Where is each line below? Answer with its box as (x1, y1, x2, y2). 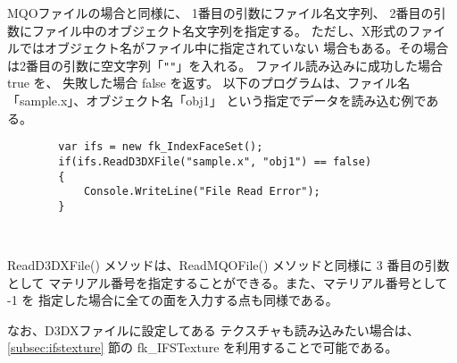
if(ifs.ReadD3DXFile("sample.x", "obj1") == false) (58, 155, 372, 168)
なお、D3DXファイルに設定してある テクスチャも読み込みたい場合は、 (7, 320, 420, 339)
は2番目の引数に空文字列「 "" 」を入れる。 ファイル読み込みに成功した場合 (7, 55, 443, 74)
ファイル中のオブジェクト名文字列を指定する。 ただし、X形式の (31, 21, 409, 39)
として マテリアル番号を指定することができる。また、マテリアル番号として (7, 273, 448, 291)
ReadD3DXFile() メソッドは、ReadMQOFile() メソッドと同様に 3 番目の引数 (7, 256, 450, 274)
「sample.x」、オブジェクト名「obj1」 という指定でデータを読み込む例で (7, 91, 427, 110)
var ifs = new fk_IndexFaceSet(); (58, 140, 263, 154)
